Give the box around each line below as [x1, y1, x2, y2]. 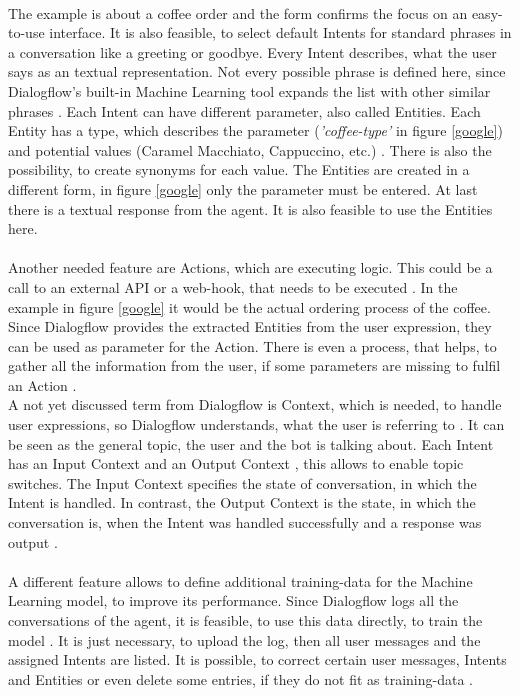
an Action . [8, 374, 77, 395]
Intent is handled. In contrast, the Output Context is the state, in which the [8, 492, 476, 513]
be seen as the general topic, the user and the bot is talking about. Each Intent [8, 433, 494, 454]
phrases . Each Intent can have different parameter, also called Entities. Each [8, 100, 481, 121]
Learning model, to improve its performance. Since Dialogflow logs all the [8, 590, 459, 611]
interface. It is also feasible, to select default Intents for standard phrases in [49, 22, 512, 43]
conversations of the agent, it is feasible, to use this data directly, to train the [8, 610, 483, 630]
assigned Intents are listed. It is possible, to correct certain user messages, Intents [8, 649, 507, 670]
